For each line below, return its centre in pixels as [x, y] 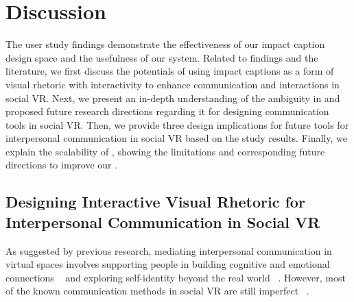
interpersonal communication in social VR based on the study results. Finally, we [176, 138]
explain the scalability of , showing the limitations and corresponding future [165, 151]
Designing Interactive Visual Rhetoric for [155, 202]
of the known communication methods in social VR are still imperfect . [157, 291]
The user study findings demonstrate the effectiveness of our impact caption [165, 44]
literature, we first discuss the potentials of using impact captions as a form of [170, 71]
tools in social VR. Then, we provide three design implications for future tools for [177, 124]
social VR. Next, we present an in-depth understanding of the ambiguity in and [173, 98]
